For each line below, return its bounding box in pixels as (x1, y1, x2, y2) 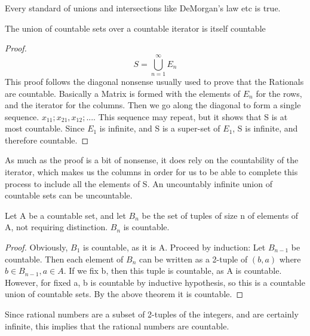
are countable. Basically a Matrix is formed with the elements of (5, 87, 241, 99)
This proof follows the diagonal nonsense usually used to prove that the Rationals (5, 75, 304, 87)
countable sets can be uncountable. (5, 189, 133, 201)
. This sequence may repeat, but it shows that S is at (93, 110, 288, 123)
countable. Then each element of (5, 252, 124, 265)
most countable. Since (5, 122, 85, 135)
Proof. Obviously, (5, 241, 68, 253)
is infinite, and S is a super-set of (99, 122, 220, 135)
